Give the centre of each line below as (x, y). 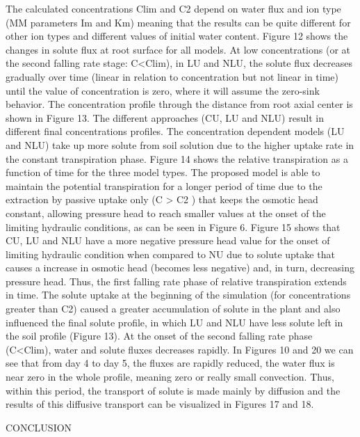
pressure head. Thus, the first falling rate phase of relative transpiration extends (176, 281)
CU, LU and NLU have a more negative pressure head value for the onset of (168, 240)
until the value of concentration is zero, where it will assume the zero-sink (163, 90)
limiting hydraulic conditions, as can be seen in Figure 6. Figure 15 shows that (173, 227)
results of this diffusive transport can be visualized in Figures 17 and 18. (160, 404)
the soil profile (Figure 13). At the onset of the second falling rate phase (159, 336)
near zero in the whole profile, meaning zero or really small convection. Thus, (170, 377)
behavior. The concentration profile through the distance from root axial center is (179, 104)
